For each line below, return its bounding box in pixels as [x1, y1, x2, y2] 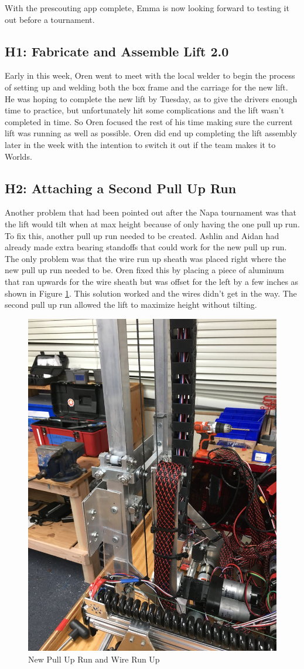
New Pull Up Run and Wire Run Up [28, 653, 160, 665]
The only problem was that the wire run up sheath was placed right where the [5, 252, 286, 264]
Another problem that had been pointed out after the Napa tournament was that [5, 206, 297, 218]
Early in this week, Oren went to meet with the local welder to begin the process [5, 69, 295, 82]
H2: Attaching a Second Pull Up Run [5, 179, 237, 197]
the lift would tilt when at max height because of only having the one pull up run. [5, 217, 300, 230]
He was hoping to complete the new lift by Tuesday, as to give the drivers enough [5, 92, 298, 105]
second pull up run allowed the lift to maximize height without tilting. [5, 298, 257, 311]
